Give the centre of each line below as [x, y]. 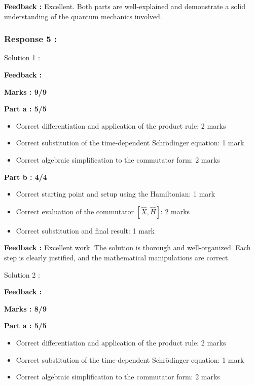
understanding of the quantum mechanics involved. [83, 16]
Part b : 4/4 [26, 177]
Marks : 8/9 [25, 308]
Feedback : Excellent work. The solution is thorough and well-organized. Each [128, 247]
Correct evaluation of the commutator [75, 211]
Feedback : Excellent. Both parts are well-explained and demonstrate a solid [125, 6]
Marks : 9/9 [25, 91]
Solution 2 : [22, 274]
